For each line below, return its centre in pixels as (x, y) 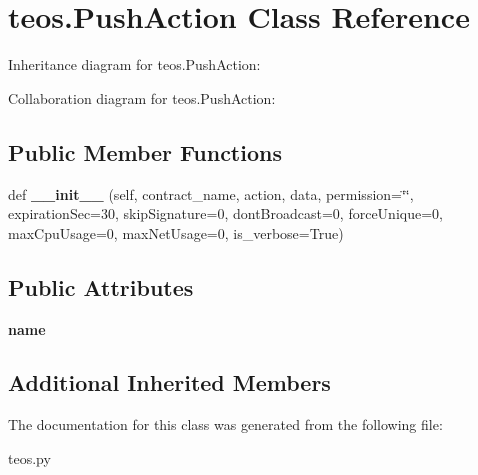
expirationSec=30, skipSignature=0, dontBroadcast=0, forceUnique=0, (225, 213)
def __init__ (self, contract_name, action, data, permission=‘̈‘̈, (211, 193)
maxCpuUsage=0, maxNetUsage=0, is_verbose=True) (176, 232)
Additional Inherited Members (169, 382)
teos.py (29, 457)
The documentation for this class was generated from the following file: (225, 424)
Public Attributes (101, 286)
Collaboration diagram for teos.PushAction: (142, 97)
